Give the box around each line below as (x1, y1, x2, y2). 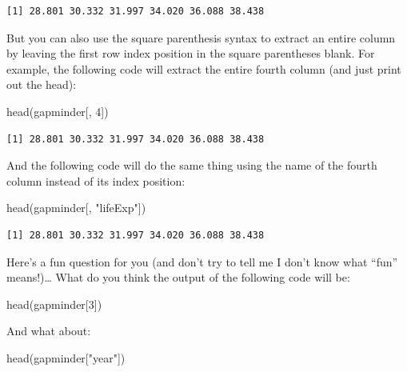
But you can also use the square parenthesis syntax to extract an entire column (6, 29, 396, 46)
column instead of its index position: (6, 172, 186, 189)
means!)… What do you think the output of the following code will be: (6, 269, 350, 286)
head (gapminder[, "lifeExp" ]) (6, 199, 146, 216)
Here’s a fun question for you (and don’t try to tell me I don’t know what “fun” (6, 253, 398, 270)
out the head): (6, 76, 77, 93)
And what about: (6, 322, 91, 339)
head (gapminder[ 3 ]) (6, 295, 102, 312)
